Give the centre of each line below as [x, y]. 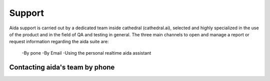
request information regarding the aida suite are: [59, 42]
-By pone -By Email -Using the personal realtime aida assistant [86, 53]
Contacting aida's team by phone [62, 67]
